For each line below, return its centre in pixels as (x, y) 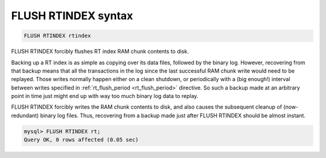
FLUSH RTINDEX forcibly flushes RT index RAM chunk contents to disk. (100, 52)
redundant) (25, 115)
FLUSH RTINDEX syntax (72, 16)
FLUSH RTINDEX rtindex (57, 36)
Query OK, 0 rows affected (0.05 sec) (81, 140)
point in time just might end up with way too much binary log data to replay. (105, 96)
